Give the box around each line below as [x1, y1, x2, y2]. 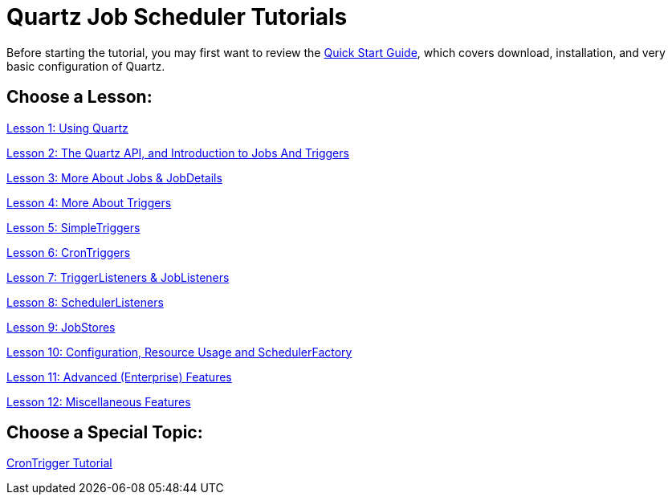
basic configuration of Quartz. [6, 59, 165, 73]
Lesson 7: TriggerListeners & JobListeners [6, 270, 230, 284]
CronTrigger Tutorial [6, 456, 112, 470]
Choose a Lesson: [6, 87, 153, 108]
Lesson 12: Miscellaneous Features [6, 394, 191, 409]
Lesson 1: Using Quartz [6, 120, 128, 135]
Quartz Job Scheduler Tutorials [6, 3, 348, 31]
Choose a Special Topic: [6, 422, 203, 443]
